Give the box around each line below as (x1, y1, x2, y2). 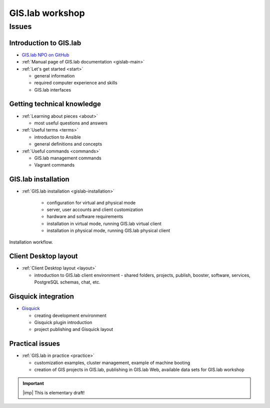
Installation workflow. (9, 239, 53, 245)
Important (22, 380, 44, 386)
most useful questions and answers (34, 120, 107, 126)
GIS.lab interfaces (34, 86, 71, 92)
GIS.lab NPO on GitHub (21, 51, 69, 57)
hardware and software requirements (46, 213, 123, 219)
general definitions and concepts (34, 141, 102, 147)
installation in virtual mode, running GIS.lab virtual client (46, 220, 162, 226)
